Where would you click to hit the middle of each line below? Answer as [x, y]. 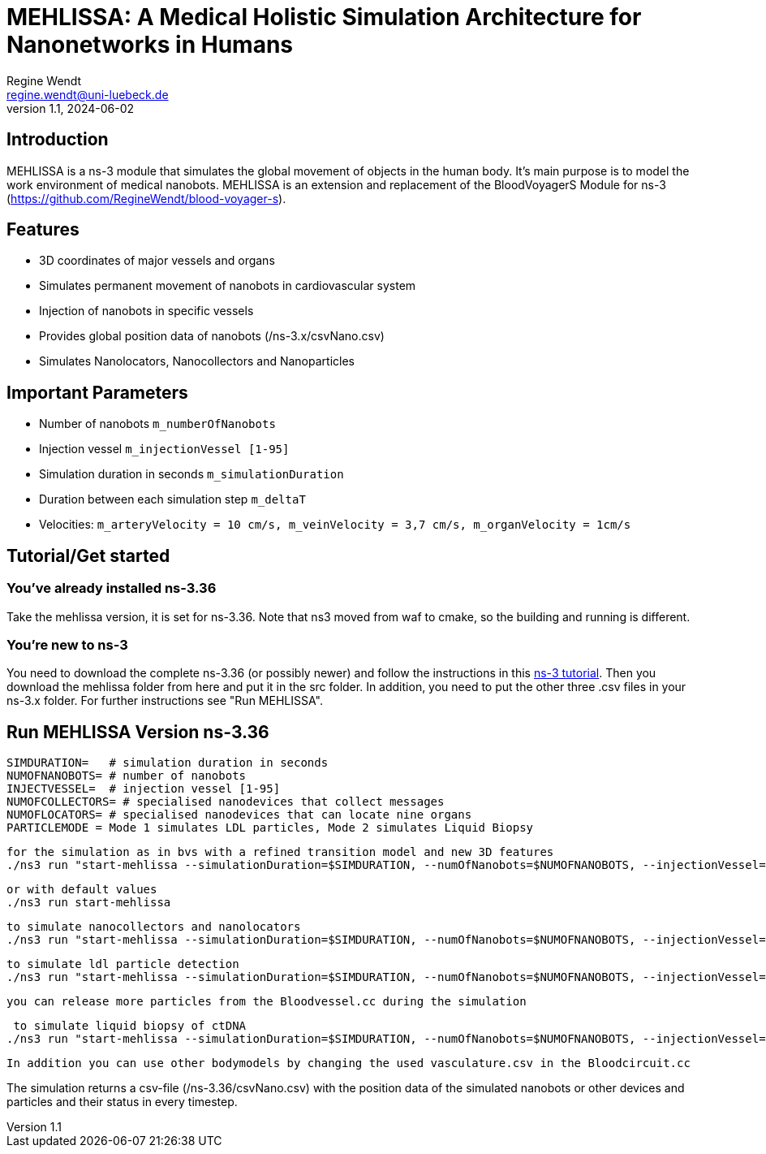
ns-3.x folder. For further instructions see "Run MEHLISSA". [165, 701]
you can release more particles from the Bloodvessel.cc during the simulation [267, 1002]
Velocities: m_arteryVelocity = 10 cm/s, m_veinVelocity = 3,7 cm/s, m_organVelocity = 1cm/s [335, 525]
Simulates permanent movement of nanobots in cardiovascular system [228, 286]
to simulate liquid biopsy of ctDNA [130, 1026]
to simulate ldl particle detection [123, 964]
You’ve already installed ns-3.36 [112, 588]
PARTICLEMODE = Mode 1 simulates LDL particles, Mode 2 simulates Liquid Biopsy [270, 828]
